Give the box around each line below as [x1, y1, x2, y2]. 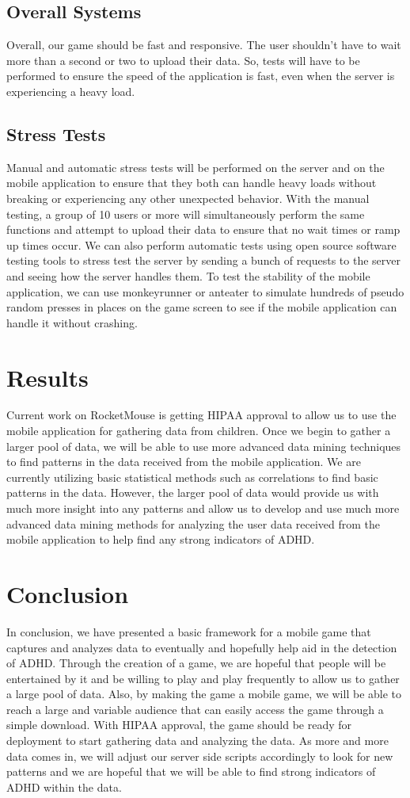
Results [6, 361, 89, 393]
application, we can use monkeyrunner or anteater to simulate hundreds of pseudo [6, 283, 404, 300]
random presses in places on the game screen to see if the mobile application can [6, 299, 397, 315]
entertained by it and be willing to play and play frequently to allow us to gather [6, 670, 400, 686]
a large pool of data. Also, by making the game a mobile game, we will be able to [6, 685, 402, 702]
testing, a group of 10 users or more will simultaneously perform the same [6, 205, 365, 222]
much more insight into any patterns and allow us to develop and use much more [6, 500, 400, 516]
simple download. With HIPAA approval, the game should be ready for [6, 716, 352, 733]
